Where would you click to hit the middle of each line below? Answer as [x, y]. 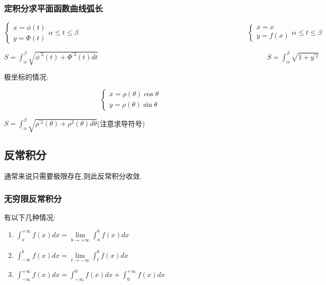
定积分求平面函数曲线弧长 [54, 8]
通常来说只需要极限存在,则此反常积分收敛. [73, 176]
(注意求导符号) [121, 123]
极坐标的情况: [26, 76]
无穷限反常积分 [33, 198]
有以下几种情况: [30, 217]
